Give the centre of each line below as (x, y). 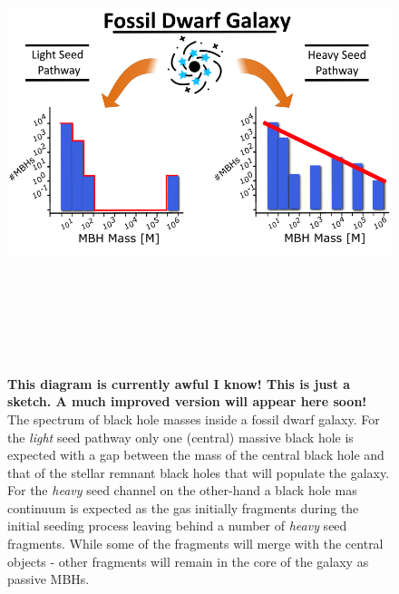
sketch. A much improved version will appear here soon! (187, 401)
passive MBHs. (49, 579)
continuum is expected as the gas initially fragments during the (183, 507)
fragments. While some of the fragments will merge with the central (195, 544)
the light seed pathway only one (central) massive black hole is (180, 437)
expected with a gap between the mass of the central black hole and (196, 455)
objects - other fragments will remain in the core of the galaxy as (188, 561)
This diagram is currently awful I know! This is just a (179, 383)
